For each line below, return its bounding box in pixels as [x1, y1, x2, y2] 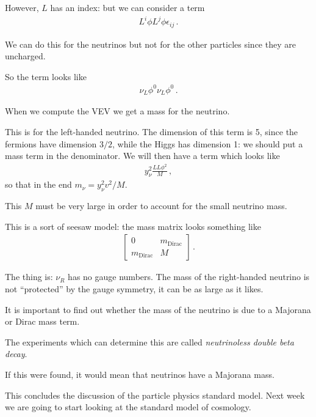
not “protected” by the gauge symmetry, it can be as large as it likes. [5, 282, 264, 295]
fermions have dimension [5, 137, 97, 150]
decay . [5, 347, 27, 360]
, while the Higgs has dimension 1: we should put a [112, 137, 303, 150]
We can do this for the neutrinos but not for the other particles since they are [5, 37, 296, 50]
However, [5, 1, 39, 13]
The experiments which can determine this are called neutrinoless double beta [5, 335, 294, 348]
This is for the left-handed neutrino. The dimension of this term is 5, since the [5, 125, 298, 138]
